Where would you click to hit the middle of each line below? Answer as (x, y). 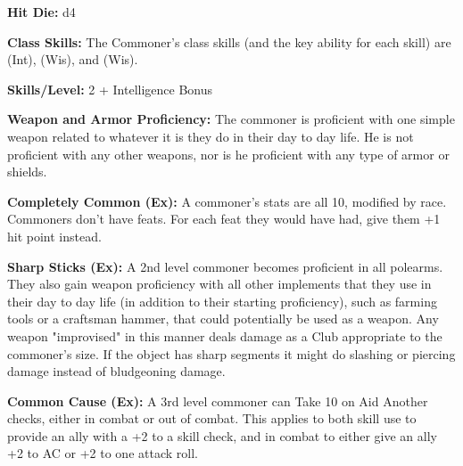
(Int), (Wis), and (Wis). (73, 59)
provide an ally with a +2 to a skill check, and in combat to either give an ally (222, 435)
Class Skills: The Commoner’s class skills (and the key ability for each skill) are (229, 41)
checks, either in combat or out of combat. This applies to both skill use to (212, 418)
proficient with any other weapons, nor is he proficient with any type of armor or (228, 154)
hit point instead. (54, 236)
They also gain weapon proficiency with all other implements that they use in (219, 284)
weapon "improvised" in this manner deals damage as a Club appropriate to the (225, 335)
